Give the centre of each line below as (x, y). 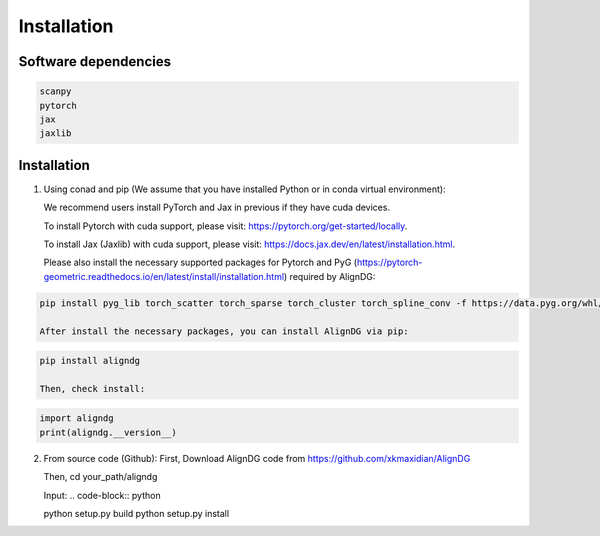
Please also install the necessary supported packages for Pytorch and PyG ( (200, 262)
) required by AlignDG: (329, 276)
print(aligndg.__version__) (108, 432)
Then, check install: (92, 388)
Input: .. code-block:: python (102, 495)
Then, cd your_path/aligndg (100, 477)
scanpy (55, 91)
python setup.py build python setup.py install (136, 514)
